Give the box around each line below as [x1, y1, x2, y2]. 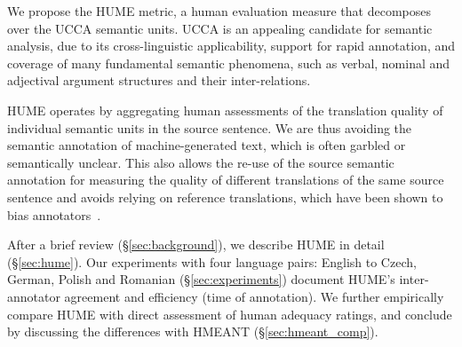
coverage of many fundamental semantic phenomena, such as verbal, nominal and [7, 53, 450, 72]
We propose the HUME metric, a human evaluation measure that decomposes [7, 2, 431, 20]
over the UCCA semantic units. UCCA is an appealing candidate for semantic [7, 19, 433, 37]
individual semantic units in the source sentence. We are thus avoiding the [7, 118, 412, 137]
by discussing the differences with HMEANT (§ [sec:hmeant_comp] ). [7, 322, 378, 341]
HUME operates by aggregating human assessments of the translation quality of [7, 100, 443, 119]
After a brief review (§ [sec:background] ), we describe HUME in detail [7, 235, 385, 254]
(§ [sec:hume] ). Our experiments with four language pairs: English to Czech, [7, 252, 417, 271]
